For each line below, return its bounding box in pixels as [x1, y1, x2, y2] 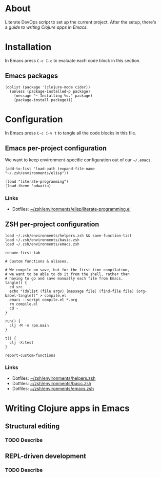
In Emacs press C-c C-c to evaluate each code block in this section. [5, 57, 141, 64]
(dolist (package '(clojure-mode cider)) [5, 85, 91, 89]
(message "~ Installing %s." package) [14, 93, 93, 98]
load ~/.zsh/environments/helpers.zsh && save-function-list [5, 233, 132, 238]
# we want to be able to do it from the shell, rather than [5, 272, 130, 277]
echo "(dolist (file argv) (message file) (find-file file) [9, 289, 134, 294]
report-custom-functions [5, 353, 56, 358]
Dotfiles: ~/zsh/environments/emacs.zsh [12, 386, 94, 391]
